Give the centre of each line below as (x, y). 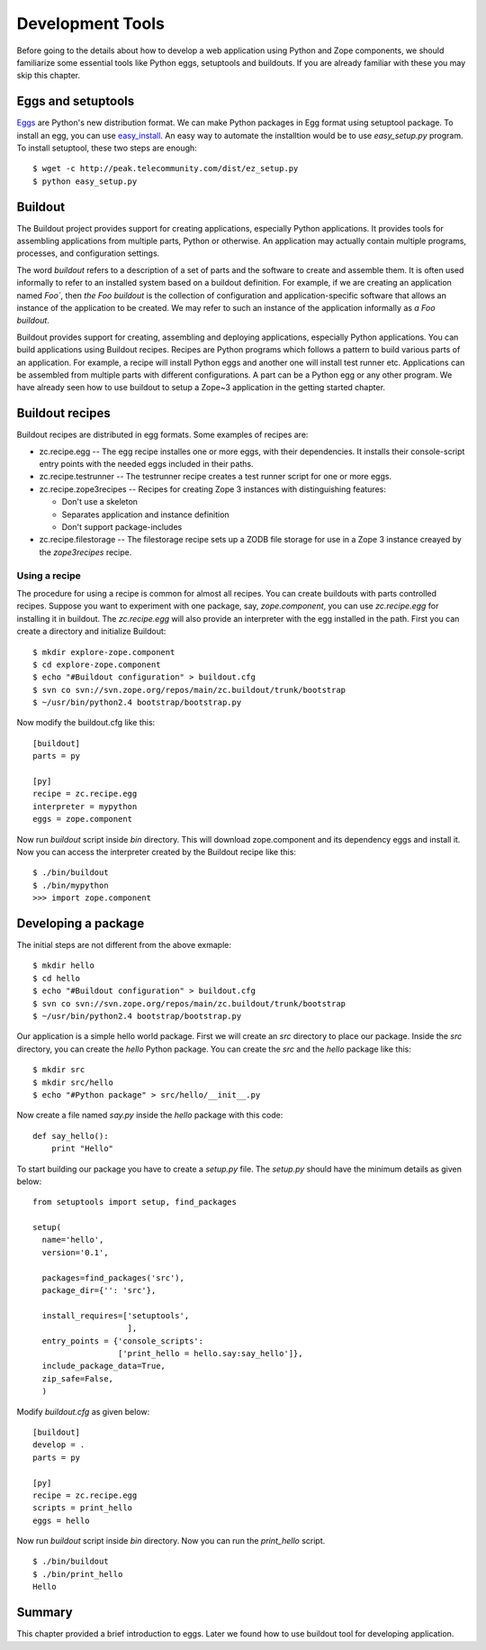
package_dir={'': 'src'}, (99, 1290)
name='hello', (73, 1240)
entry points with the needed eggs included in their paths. (146, 464)
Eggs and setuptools (76, 101)
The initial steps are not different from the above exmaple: (124, 945)
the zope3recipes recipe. (85, 552)
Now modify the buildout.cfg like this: (86, 723)
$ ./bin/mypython (71, 885)
